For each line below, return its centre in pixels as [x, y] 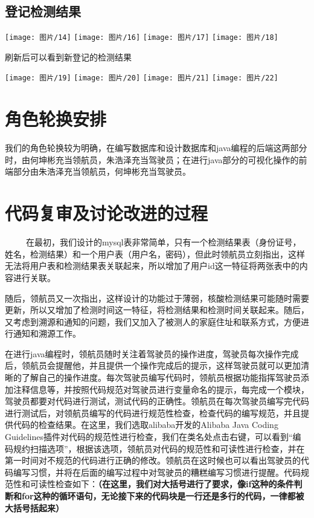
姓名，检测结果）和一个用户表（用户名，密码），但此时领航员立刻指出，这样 [155, 254]
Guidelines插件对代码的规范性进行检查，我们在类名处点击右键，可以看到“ [149, 437]
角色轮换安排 [56, 119]
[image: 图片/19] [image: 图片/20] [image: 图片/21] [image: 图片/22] [142, 78]
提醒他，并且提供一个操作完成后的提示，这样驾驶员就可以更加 [178, 365]
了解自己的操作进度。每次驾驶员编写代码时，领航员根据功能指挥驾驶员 [161, 377]
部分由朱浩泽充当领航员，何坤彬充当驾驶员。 [102, 171]
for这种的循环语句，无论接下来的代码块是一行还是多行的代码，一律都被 [163, 496]
